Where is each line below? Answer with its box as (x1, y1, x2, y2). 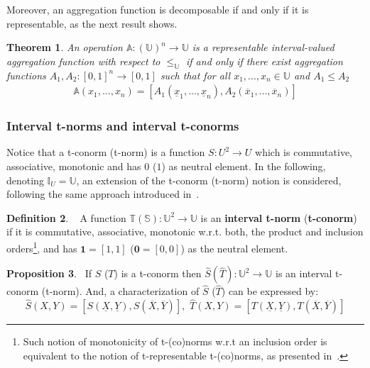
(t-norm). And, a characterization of (41, 284, 200, 299)
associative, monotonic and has (6, 159, 141, 174)
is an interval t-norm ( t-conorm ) (200, 210, 357, 225)
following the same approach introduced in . (6, 186, 200, 201)
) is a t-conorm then (114, 266, 202, 281)
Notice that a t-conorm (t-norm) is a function (6, 145, 205, 160)
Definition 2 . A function (6, 210, 126, 225)
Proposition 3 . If (6, 266, 92, 281)
